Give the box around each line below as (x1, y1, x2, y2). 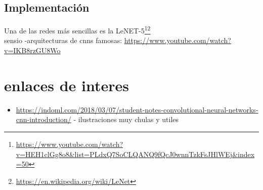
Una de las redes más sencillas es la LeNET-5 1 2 (4, 24, 151, 35)
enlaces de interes (4, 74, 129, 95)
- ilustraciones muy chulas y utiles (73, 114, 179, 125)
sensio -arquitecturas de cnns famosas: (4, 35, 122, 46)
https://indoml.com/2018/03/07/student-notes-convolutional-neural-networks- (16, 104, 258, 115)
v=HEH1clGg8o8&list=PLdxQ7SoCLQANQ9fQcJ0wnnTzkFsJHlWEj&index (16, 148, 255, 159)
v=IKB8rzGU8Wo (4, 45, 61, 56)
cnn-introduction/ (16, 114, 71, 125)
